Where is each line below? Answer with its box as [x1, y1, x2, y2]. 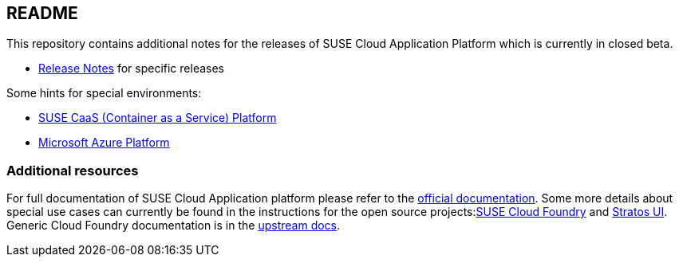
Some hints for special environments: [6, 86, 202, 100]
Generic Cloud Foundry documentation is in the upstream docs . [6, 218, 341, 233]
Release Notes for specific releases [38, 61, 224, 76]
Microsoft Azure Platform [38, 135, 170, 150]
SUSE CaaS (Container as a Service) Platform [38, 111, 277, 125]
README [6, 3, 78, 23]
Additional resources [6, 162, 139, 179]
